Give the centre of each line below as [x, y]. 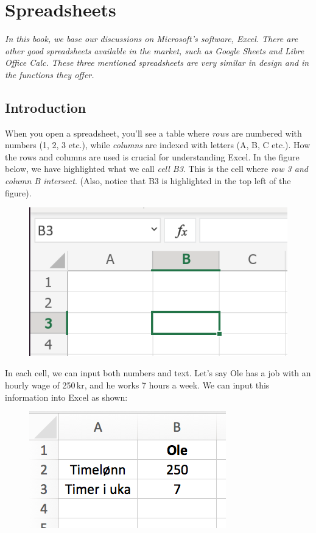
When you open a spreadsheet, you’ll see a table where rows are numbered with [153, 133]
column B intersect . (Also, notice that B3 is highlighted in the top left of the [148, 181]
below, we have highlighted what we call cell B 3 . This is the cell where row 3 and [156, 169]
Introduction [46, 107]
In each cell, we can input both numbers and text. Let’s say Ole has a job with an [158, 373]
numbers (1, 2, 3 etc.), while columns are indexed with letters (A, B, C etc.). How [158, 145]
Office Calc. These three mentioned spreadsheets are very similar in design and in [157, 63]
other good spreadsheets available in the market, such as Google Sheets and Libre [155, 50]
